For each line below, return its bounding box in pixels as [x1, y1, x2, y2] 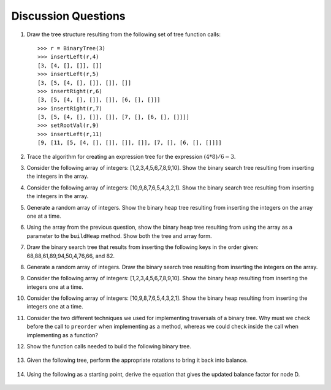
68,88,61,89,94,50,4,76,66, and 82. [26, 252, 115, 259]
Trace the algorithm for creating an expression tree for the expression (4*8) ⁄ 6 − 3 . [26, 153, 236, 160]
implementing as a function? [26, 331, 98, 338]
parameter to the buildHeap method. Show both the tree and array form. [26, 232, 212, 239]
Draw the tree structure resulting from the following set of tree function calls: [26, 31, 221, 38]
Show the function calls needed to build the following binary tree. [26, 343, 191, 350]
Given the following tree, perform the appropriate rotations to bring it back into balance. [26, 356, 248, 364]
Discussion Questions [11, 9, 126, 23]
